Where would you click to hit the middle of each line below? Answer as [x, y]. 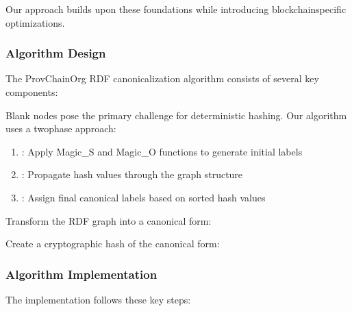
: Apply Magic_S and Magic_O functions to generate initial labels [162, 151]
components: [32, 92]
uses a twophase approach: [61, 128]
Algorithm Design [56, 53]
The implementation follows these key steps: [98, 299]
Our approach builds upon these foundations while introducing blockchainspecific [176, 9]
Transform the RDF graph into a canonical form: [109, 220]
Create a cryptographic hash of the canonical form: [113, 244]
